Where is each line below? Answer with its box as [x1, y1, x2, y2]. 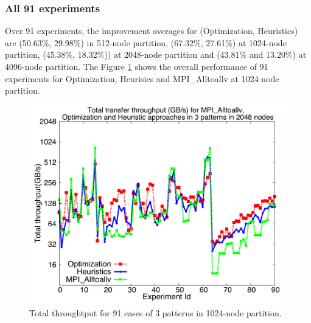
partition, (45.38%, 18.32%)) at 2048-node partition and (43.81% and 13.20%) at [5, 48, 307, 61]
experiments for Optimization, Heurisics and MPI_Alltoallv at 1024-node [5, 72, 279, 85]
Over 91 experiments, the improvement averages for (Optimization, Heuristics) [5, 24, 298, 37]
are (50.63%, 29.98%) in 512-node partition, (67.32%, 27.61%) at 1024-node [5, 36, 287, 49]
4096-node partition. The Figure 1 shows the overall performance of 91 [5, 60, 268, 72]
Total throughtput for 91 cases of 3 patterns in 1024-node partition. [29, 306, 282, 319]
